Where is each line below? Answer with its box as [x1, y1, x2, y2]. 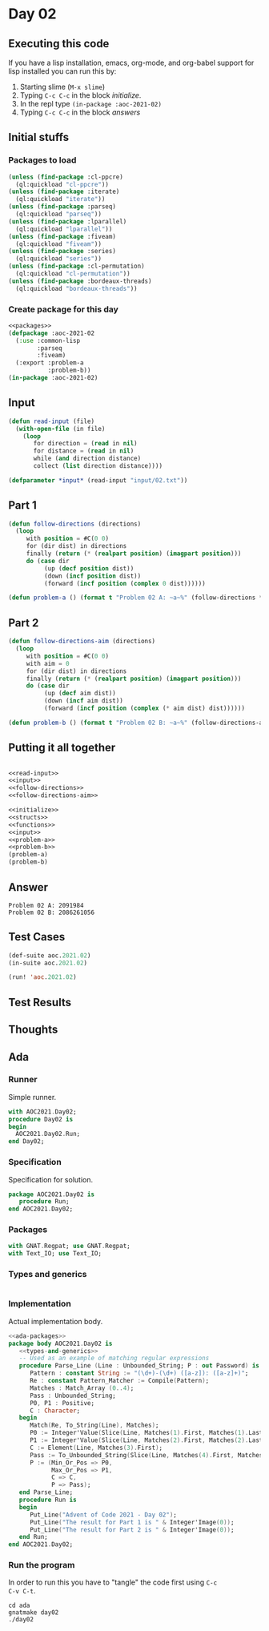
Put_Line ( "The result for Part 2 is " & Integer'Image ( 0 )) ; [29, 1525, 235, 1534]
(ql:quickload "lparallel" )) [15, 225, 113, 233]
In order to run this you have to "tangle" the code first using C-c [8, 1577, 218, 1587]
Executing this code [8, 37, 110, 50]
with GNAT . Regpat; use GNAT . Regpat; [8, 1242, 130, 1250]
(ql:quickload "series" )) [15, 255, 102, 263]
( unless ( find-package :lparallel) [8, 217, 127, 225]
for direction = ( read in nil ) [33, 440, 138, 448]
